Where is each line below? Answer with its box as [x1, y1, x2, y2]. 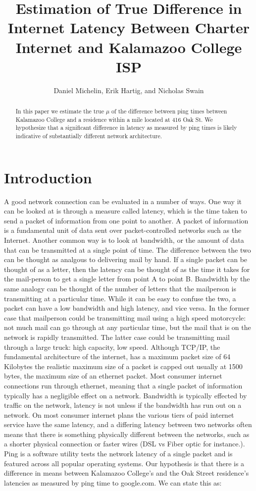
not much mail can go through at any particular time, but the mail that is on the [4, 322, 251, 332]
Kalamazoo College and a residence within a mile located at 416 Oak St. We [15, 115, 213, 123]
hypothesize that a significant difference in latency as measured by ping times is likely [15, 123, 237, 132]
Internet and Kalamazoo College [15, 37, 242, 57]
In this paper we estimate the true [15, 107, 104, 115]
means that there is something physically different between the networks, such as [4, 429, 250, 439]
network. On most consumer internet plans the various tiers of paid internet [4, 409, 234, 420]
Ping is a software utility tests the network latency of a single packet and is [4, 448, 233, 459]
